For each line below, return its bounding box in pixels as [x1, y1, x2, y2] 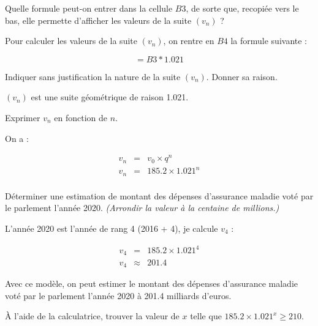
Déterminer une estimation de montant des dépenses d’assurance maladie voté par [5, 189, 314, 202]
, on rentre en [163, 34, 214, 47]
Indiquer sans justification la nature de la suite [5, 70, 181, 83]
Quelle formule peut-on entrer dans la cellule [5, 2, 173, 14]
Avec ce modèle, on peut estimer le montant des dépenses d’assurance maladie [5, 276, 298, 289]
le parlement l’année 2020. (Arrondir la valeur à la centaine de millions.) [5, 201, 279, 214]
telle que [190, 309, 222, 322]
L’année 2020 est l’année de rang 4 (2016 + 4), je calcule [5, 221, 218, 234]
